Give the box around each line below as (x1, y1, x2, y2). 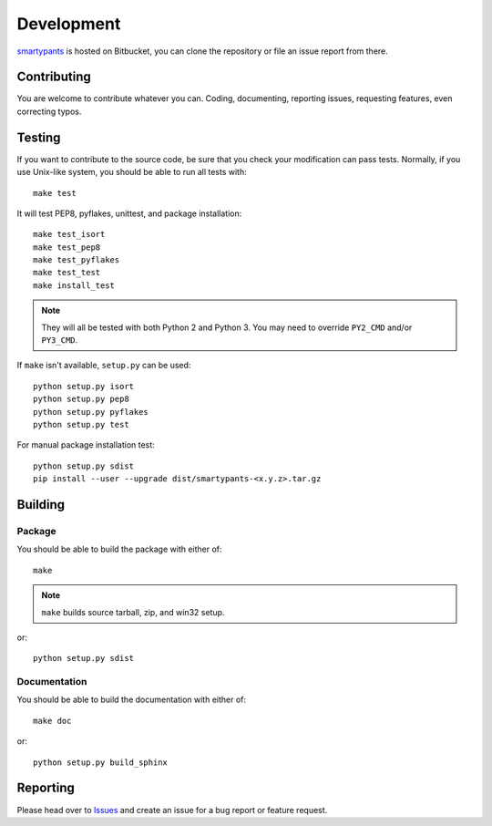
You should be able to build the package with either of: (16, 543, 222, 555)
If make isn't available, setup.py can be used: (16, 360, 191, 371)
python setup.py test (33, 419, 129, 429)
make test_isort (33, 229, 106, 240)
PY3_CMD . (41, 335, 78, 346)
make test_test (33, 267, 101, 278)
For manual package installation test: (16, 439, 155, 450)
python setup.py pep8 (33, 394, 129, 405)
